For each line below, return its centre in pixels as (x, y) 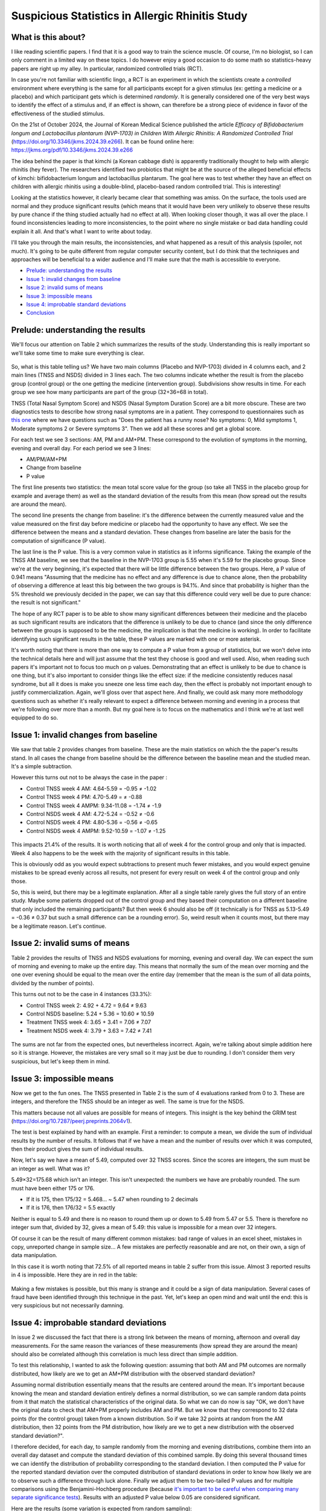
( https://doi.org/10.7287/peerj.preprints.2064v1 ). (72, 1121)
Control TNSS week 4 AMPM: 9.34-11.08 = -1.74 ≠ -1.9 (94, 805)
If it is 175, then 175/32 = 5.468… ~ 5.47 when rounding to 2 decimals (112, 1199)
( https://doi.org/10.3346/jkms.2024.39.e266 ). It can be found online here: (103, 141)
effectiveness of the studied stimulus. (58, 113)
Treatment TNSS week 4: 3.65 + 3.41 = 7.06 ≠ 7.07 (88, 1022)
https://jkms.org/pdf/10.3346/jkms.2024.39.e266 (72, 150)
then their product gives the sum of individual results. (78, 1149)
